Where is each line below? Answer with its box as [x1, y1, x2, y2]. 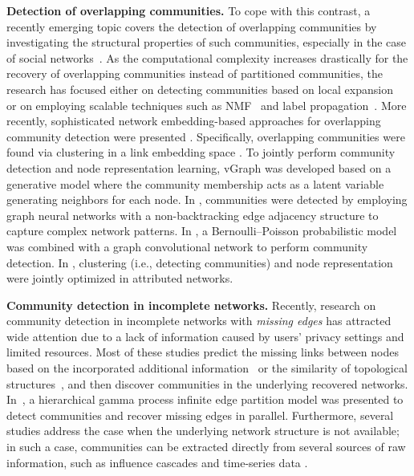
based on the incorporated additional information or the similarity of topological [6, 360, 408, 376]
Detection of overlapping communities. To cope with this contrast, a [6, 2, 371, 18]
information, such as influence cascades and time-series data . [6, 454, 308, 470]
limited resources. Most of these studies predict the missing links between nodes [6, 344, 399, 360]
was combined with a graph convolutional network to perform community [6, 238, 368, 254]
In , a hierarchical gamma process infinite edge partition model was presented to [6, 391, 404, 408]
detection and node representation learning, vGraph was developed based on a [6, 159, 392, 176]
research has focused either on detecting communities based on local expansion [6, 80, 393, 97]
